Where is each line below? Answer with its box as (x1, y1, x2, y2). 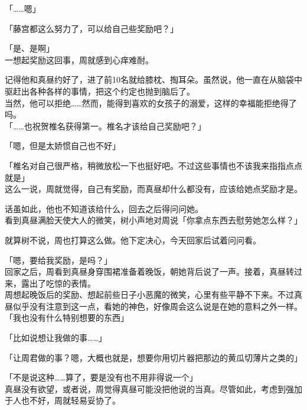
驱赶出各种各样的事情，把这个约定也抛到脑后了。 (5, 84, 195, 97)
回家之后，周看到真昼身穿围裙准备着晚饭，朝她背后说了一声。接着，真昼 (5, 265, 286, 278)
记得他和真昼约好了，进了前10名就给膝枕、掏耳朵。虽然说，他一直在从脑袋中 (5, 73, 302, 86)
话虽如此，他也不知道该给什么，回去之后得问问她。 (5, 202, 203, 214)
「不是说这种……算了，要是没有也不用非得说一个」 (5, 371, 198, 383)
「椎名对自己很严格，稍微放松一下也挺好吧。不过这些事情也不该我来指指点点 (5, 159, 302, 171)
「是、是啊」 (5, 42, 54, 54)
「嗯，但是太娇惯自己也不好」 (5, 139, 120, 152)
